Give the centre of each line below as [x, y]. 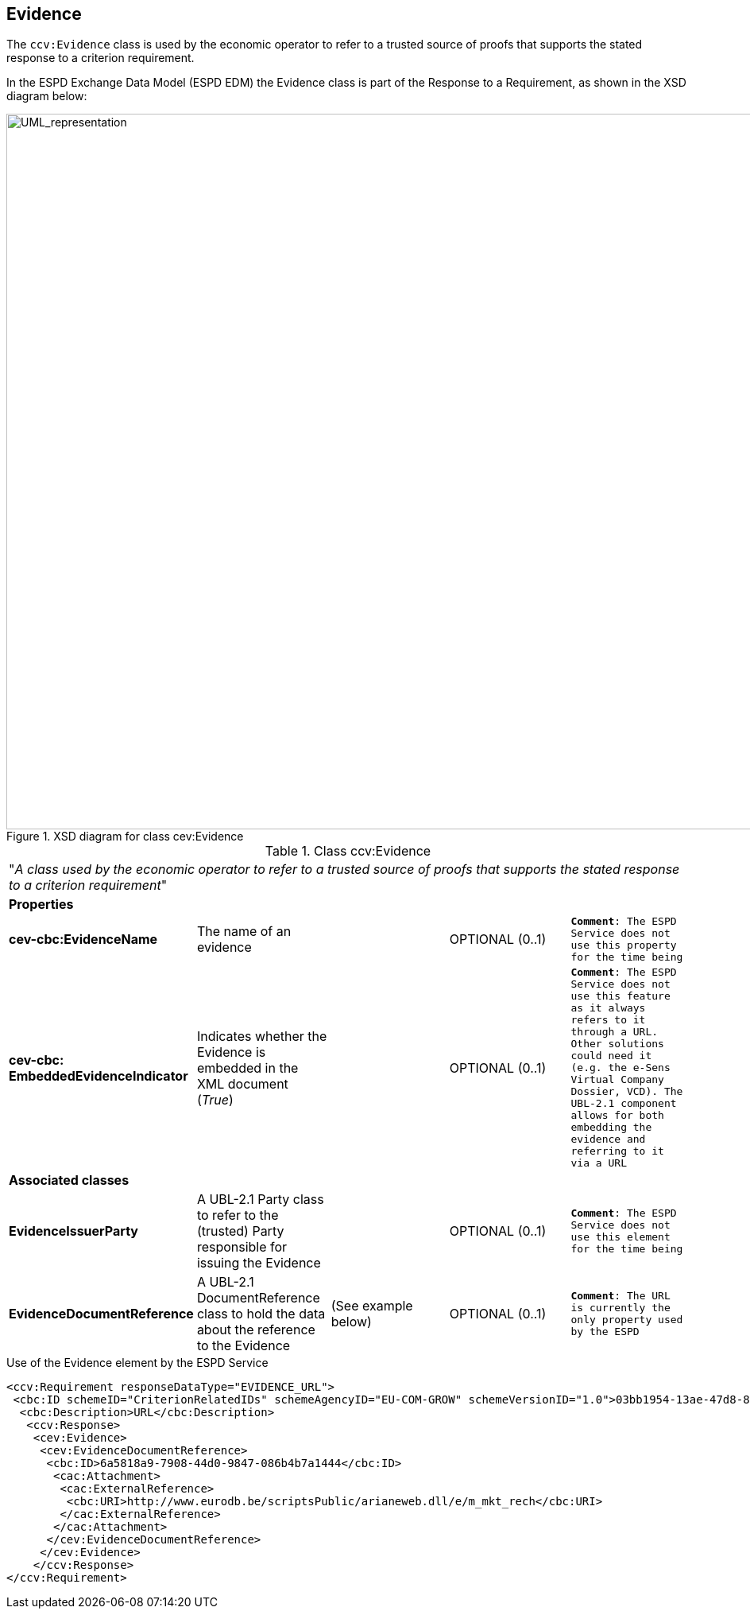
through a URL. [615, 1032]
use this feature [620, 996]
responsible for [242, 1247]
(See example [372, 1306]
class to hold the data [261, 1314]
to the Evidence [244, 1346]
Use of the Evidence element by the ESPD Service [137, 1363]
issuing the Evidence [259, 1263]
